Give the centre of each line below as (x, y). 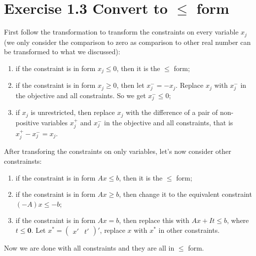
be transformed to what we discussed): (62, 52)
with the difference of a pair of (172, 112)
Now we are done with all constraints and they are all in (89, 247)
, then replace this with (154, 220)
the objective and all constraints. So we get (81, 95)
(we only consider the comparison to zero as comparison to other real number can (128, 42)
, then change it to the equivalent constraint (185, 194)
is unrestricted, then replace (73, 112)
